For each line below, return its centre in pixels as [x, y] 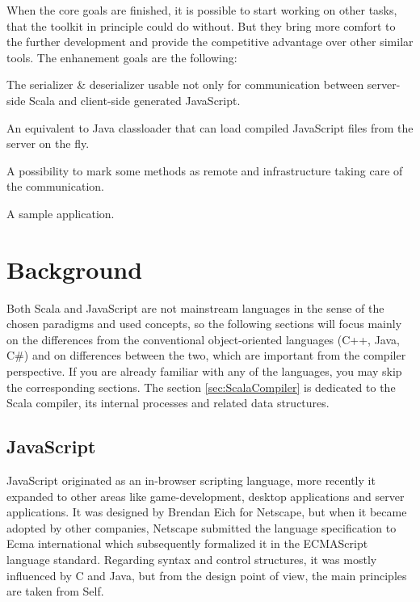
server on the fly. [48, 143]
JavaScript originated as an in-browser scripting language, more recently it [191, 480]
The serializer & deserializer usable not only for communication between [185, 84]
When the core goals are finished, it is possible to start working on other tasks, [202, 10]
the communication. [55, 186]
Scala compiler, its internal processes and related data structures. [168, 403]
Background [75, 269]
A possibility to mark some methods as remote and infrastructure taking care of [205, 170]
